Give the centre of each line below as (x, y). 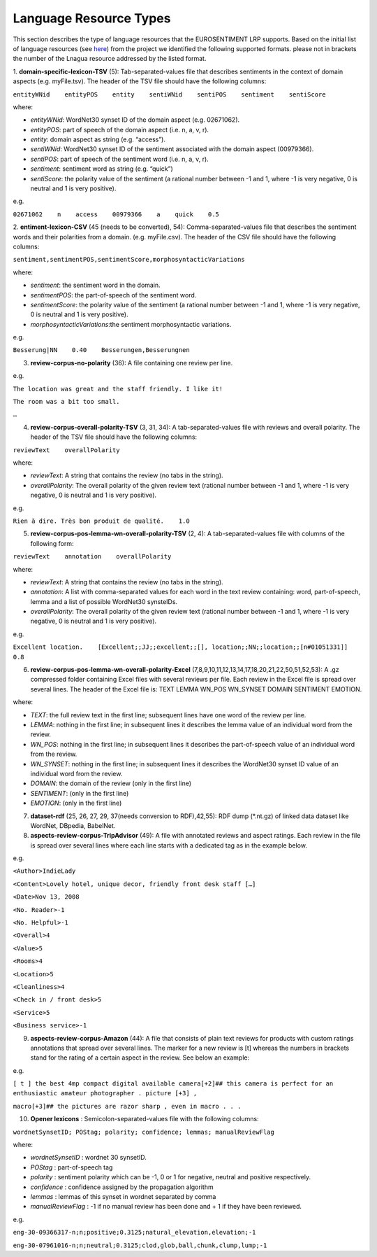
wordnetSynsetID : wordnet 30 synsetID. (88, 1158)
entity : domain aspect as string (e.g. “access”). (98, 139)
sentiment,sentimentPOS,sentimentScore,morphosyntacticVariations (129, 260)
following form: (52, 543)
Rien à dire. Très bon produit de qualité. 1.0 (101, 521)
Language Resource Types (92, 18)
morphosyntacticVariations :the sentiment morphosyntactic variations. (131, 324)
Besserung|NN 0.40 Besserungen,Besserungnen (101, 350)
